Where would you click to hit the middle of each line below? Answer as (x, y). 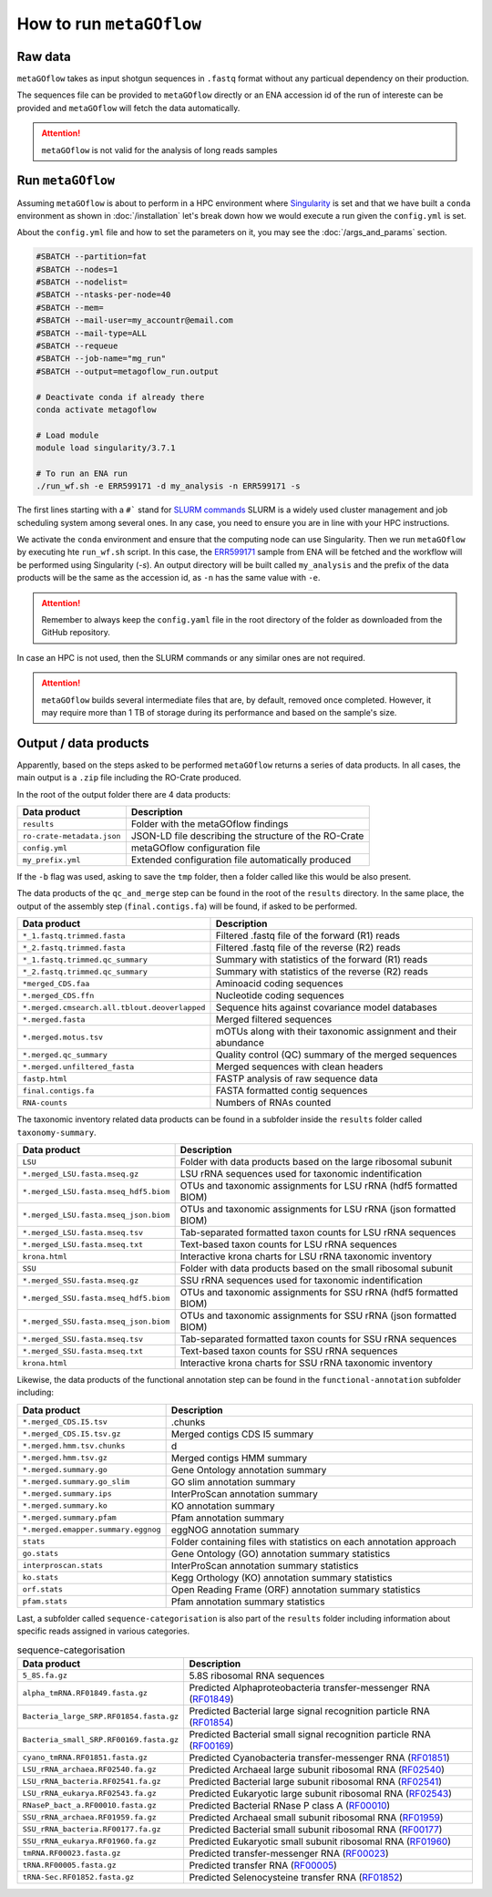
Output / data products (83, 743)
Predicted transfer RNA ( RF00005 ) (263, 1865)
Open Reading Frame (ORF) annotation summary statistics (296, 1589)
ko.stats (41, 1577)
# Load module (67, 435)
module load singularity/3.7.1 (106, 448)
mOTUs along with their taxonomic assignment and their (336, 1032)
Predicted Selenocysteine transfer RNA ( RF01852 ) (296, 1877)
